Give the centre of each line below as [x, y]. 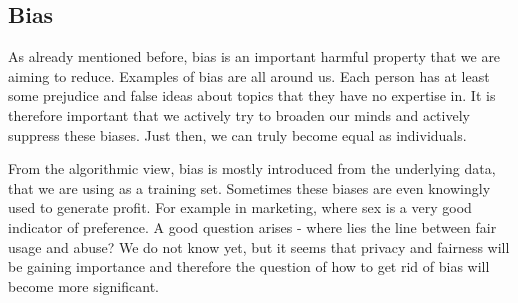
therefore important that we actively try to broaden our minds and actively [239, 114]
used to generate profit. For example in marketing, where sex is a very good [240, 207]
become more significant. [83, 285]
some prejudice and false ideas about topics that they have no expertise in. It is [252, 95]
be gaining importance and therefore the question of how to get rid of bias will [249, 266]
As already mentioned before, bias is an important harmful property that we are [254, 56]
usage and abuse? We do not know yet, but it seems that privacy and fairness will [259, 246]
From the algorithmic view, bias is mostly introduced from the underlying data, [252, 168]
